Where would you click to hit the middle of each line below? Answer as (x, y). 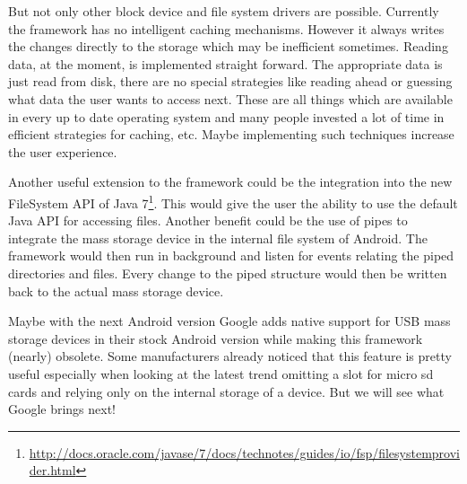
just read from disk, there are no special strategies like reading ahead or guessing (230, 81)
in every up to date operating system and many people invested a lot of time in (226, 116)
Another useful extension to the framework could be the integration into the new (230, 182)
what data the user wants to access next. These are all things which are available (230, 98)
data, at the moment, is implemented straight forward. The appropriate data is (225, 63)
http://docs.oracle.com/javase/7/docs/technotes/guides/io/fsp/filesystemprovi (244, 452)
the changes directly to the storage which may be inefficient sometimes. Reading (228, 46)
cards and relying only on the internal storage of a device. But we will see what (226, 391)
